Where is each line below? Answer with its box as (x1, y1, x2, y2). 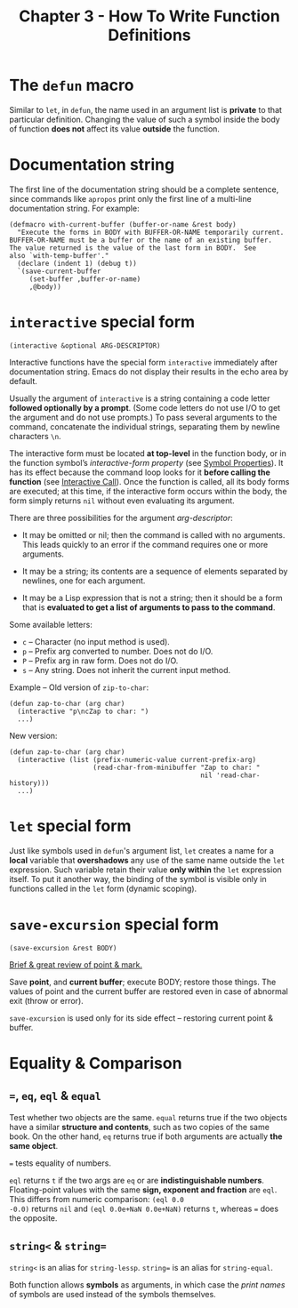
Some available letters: (9, 619, 93, 630)
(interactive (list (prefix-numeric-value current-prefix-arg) (17, 755, 256, 764)
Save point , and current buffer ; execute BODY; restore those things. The (9, 976, 277, 987)
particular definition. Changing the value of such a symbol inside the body (9, 114, 280, 124)
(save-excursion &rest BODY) (9, 943, 117, 952)
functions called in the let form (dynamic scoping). (9, 883, 197, 894)
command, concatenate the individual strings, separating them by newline (9, 421, 280, 432)
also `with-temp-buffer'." (9, 251, 109, 260)
